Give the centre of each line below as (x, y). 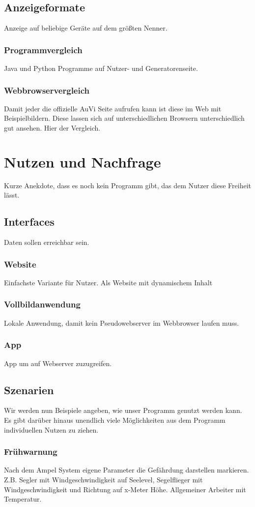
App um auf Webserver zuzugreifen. (58, 363)
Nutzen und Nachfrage (83, 161)
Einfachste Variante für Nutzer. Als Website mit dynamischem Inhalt (108, 282)
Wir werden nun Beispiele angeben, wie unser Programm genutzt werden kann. (123, 410)
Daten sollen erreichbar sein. (47, 242)
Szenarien (29, 389)
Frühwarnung (31, 452)
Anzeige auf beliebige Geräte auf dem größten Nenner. (86, 28)
